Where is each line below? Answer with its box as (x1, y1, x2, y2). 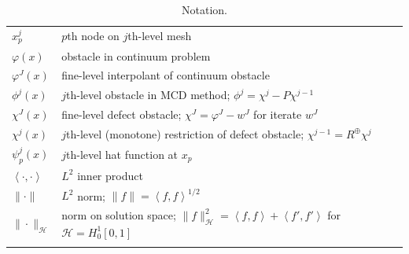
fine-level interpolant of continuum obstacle (61, 67, 270, 83)
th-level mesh (127, 28, 192, 44)
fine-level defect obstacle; (61, 106, 182, 123)
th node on (67, 28, 120, 44)
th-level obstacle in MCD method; (66, 87, 230, 103)
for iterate (253, 106, 302, 123)
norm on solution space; (61, 207, 176, 223)
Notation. (182, 2, 227, 17)
